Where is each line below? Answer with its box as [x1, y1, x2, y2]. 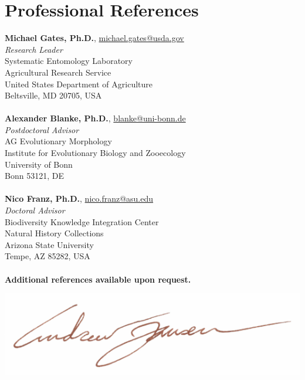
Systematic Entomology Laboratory [5, 55, 133, 67]
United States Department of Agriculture [5, 77, 153, 90]
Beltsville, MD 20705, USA [5, 89, 102, 101]
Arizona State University [5, 238, 94, 250]
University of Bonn [5, 158, 73, 170]
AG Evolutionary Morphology [5, 135, 112, 147]
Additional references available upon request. [5, 273, 191, 285]
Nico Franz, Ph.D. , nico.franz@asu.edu [5, 192, 154, 205]
